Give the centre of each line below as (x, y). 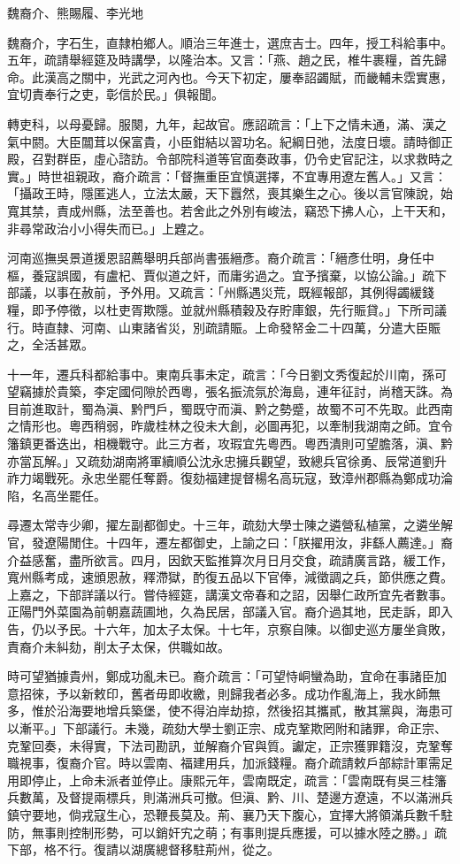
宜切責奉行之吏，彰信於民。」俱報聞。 (115, 94)
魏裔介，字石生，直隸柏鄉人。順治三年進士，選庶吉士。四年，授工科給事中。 (230, 42)
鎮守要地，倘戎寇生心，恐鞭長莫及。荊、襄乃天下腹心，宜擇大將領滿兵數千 (224, 814)
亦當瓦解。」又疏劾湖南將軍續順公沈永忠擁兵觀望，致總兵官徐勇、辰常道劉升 (227, 460)
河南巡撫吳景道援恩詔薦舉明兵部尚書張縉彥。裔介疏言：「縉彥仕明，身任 (215, 258)
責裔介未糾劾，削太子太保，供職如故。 (119, 646)
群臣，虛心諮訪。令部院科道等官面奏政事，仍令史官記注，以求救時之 (254, 159)
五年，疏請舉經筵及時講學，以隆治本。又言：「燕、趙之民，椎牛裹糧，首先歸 (227, 60)
